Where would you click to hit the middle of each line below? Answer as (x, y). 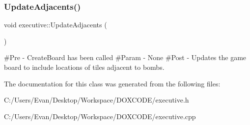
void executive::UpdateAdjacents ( (56, 25)
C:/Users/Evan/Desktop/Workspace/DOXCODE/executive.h (97, 100)
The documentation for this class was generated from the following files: (112, 83)
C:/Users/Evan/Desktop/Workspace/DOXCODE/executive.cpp (100, 116)
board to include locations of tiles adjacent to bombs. (84, 67)
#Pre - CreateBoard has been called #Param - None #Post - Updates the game (125, 57)
